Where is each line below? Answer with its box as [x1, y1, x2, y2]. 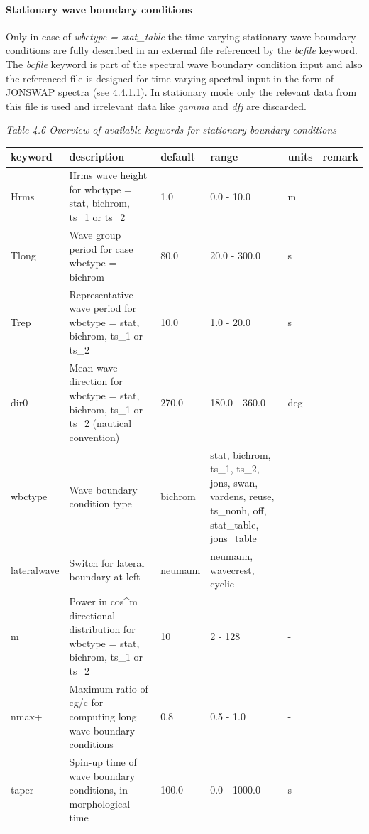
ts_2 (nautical [69, 416, 132, 430]
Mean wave [69, 359, 118, 374]
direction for [69, 374, 123, 389]
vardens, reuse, [210, 489, 275, 504]
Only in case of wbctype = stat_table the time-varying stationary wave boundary [6, 28, 356, 43]
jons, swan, [210, 475, 258, 489]
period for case [69, 241, 133, 256]
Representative [69, 286, 133, 301]
